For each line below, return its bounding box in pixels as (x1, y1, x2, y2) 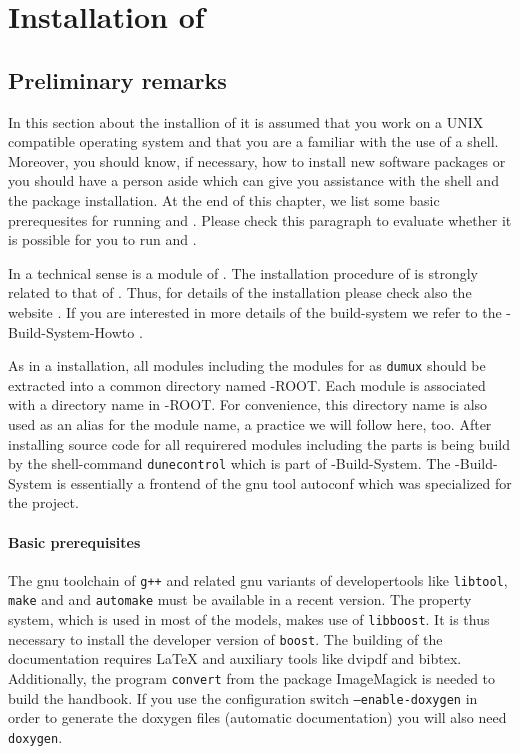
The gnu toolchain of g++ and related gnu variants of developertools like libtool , (8, 569, 508, 590)
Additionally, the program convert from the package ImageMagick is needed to (8, 668, 496, 688)
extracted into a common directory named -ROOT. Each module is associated (8, 374, 486, 395)
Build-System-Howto (8, 321, 135, 342)
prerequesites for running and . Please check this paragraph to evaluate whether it (8, 209, 512, 230)
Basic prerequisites (8, 531, 141, 552)
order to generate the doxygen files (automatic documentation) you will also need (8, 707, 507, 728)
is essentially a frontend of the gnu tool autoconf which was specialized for (56, 472, 512, 493)
